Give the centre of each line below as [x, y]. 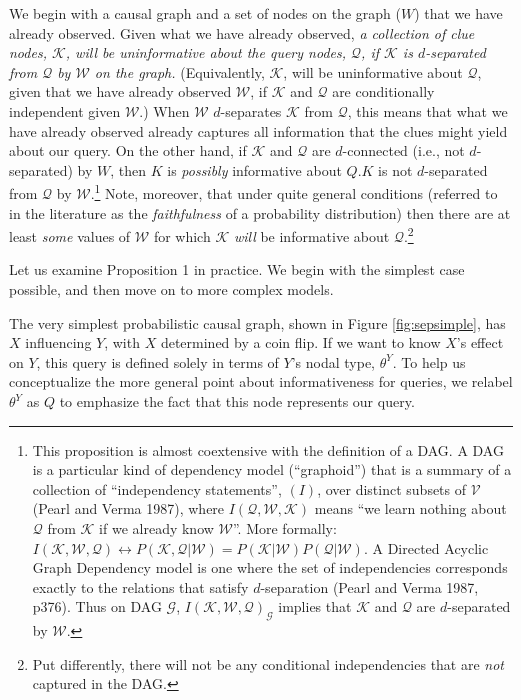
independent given [65, 110]
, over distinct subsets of [392, 488]
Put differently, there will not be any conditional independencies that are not [268, 663]
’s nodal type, [333, 361]
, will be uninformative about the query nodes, [206, 52]
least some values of [70, 235]
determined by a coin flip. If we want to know [300, 342]
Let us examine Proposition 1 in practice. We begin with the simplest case [237, 269]
